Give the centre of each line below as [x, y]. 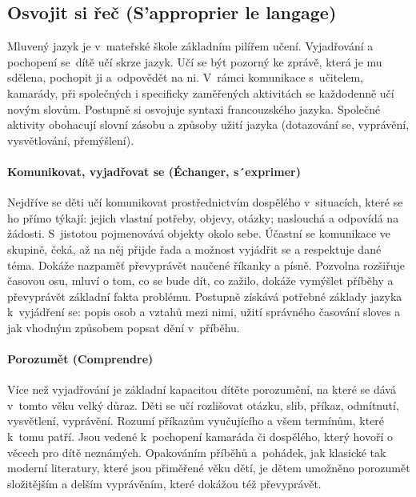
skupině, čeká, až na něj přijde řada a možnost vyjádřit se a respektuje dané [194, 248]
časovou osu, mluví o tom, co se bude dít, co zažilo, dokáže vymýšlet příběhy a [200, 281]
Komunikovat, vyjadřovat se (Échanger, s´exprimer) [154, 171]
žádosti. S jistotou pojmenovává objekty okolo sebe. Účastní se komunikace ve [199, 233]
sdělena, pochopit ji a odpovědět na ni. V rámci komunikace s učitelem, [186, 77]
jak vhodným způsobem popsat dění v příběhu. [124, 327]
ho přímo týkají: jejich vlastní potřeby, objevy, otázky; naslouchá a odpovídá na [203, 217]
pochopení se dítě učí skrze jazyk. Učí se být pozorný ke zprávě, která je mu [195, 61]
